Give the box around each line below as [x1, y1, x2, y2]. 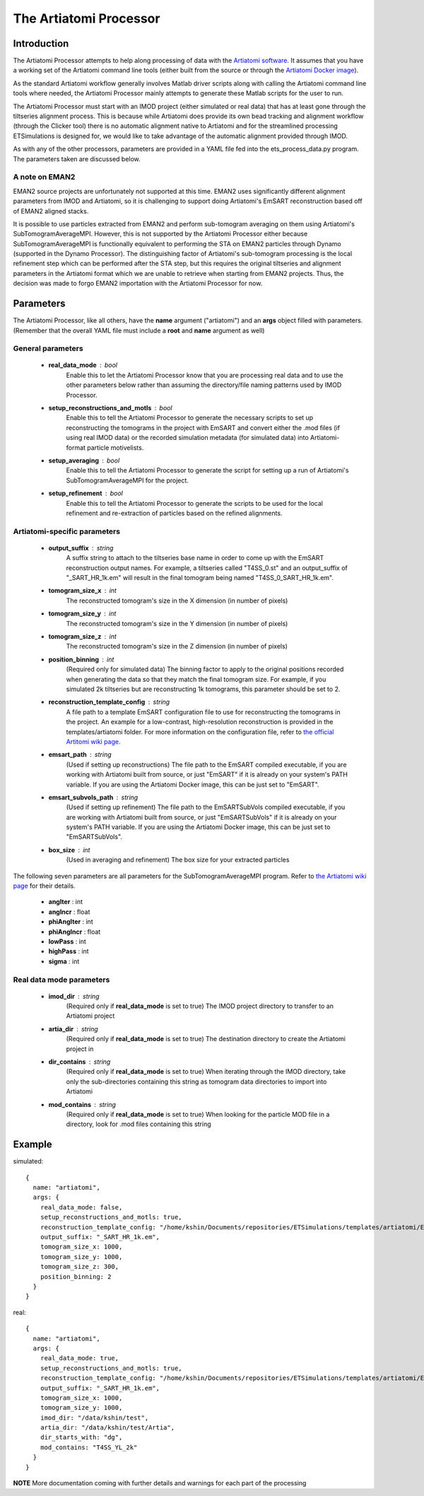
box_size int [48, 845, 90, 854]
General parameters [13, 344, 84, 354]
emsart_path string [48, 750, 112, 759]
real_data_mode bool [48, 361, 118, 369]
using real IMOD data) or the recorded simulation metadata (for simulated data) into [66, 434, 309, 442]
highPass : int [48, 947, 89, 956]
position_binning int [48, 655, 114, 663]
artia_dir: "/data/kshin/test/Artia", [40, 1424, 175, 1432]
